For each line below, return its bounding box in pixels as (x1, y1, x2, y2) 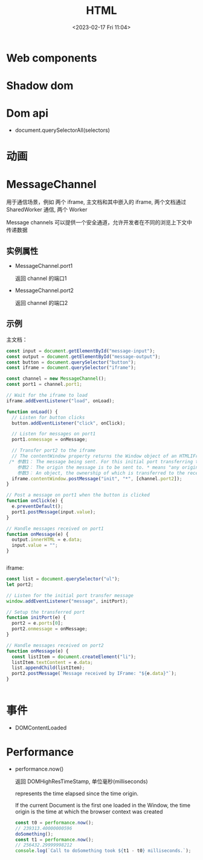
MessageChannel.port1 (14, 262, 73, 269)
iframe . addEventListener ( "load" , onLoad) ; (6, 397, 115, 404)
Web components (6, 51, 97, 65)
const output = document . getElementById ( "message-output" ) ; (6, 353, 161, 360)
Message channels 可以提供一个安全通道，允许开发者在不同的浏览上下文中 (6, 219, 192, 226)
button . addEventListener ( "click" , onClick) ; (11, 420, 126, 426)
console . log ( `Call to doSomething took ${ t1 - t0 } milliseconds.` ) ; (14, 848, 192, 854)
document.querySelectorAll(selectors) (14, 126, 111, 134)
